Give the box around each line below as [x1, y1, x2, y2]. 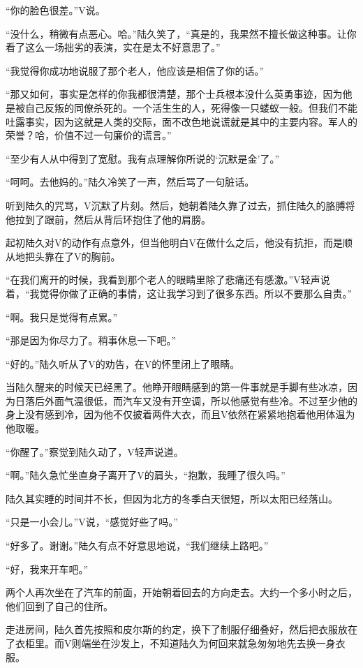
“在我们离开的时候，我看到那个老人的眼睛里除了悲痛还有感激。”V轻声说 [6, 272, 330, 287]
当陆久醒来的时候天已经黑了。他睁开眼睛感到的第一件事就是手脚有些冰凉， [6, 380, 348, 394]
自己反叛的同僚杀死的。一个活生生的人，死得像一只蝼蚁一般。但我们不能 [24, 100, 357, 114]
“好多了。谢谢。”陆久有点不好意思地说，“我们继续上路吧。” [6, 538, 269, 553]
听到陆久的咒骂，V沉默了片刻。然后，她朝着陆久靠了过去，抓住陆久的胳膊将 [6, 198, 355, 212]
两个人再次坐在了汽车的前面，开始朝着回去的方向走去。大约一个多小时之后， [6, 585, 357, 600]
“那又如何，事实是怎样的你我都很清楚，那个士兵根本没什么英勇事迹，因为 [6, 87, 343, 101]
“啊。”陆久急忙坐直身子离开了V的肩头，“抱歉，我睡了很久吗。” [6, 468, 286, 482]
